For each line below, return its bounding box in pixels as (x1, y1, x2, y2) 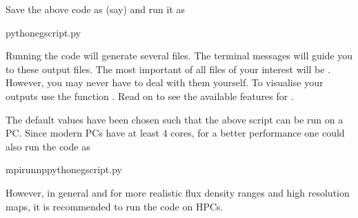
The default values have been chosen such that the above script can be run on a (6, 112, 344, 126)
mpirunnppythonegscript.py (6, 162, 122, 177)
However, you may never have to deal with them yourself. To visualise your (6, 75, 324, 90)
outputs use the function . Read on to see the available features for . (6, 88, 294, 103)
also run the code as (6, 139, 90, 153)
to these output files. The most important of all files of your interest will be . (6, 61, 331, 76)
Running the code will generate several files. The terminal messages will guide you (6, 48, 353, 63)
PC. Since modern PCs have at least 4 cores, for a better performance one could (6, 126, 345, 140)
